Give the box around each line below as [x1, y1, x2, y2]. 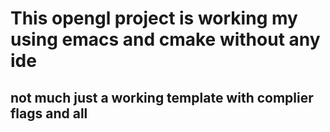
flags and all [10, 105, 88, 122]
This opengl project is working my [10, 7, 298, 30]
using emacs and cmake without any [10, 28, 321, 51]
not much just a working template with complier [10, 89, 314, 106]
